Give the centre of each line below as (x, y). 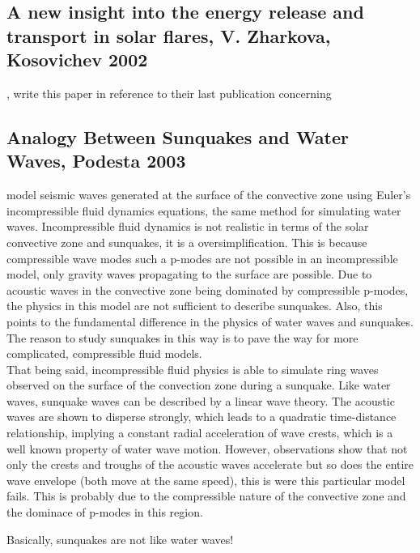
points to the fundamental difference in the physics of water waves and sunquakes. (210, 321)
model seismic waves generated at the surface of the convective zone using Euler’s (209, 195)
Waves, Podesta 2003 (96, 161)
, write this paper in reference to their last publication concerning (169, 93)
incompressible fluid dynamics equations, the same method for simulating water (204, 210)
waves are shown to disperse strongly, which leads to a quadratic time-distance (202, 417)
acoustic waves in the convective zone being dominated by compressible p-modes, (208, 289)
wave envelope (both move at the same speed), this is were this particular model (206, 480)
